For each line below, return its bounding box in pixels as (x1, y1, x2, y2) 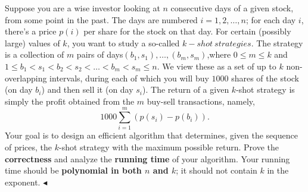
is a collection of (5, 48, 64, 61)
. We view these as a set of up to (157, 59, 276, 72)
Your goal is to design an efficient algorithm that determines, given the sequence (5, 129, 298, 141)
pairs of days (76, 48, 123, 61)
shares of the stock (231, 71, 299, 84)
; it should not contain (176, 164, 257, 177)
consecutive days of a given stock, (170, 2, 294, 14)
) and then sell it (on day (41, 83, 133, 96)
